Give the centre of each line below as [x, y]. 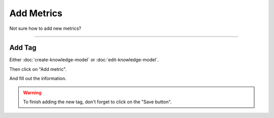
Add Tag [23, 48]
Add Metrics [36, 13]
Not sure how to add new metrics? [45, 28]
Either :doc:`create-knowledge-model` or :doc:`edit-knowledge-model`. [84, 60]
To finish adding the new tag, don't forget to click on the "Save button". [97, 102]
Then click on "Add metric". [38, 69]
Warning [32, 92]
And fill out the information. [38, 78]
